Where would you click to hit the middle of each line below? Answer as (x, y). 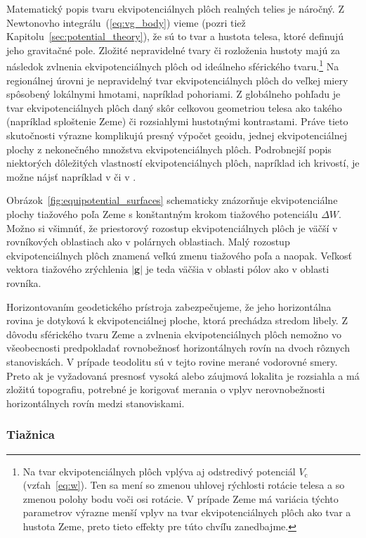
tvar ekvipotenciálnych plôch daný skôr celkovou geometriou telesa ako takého (174, 107)
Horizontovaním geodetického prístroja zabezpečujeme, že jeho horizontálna (169, 306)
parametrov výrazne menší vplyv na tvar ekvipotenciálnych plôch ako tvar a (187, 512)
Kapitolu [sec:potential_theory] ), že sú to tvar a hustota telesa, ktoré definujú (175, 36)
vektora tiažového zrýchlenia (67, 269)
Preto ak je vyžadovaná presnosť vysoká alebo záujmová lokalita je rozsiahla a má (183, 375)
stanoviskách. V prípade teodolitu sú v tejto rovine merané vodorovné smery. (172, 361)
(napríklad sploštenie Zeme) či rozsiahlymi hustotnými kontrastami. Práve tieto (177, 121)
